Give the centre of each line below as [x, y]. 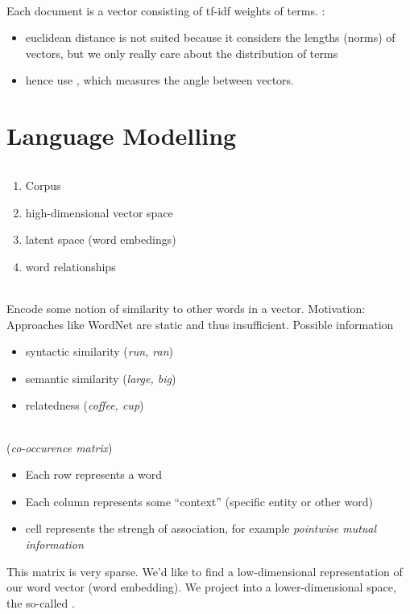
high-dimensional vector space [99, 212]
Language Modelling [122, 136]
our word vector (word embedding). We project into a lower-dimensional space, [201, 587]
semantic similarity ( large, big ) [101, 378]
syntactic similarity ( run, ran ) [99, 351]
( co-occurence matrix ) [60, 447]
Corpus [43, 185]
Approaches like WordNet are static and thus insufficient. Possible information [200, 324]
